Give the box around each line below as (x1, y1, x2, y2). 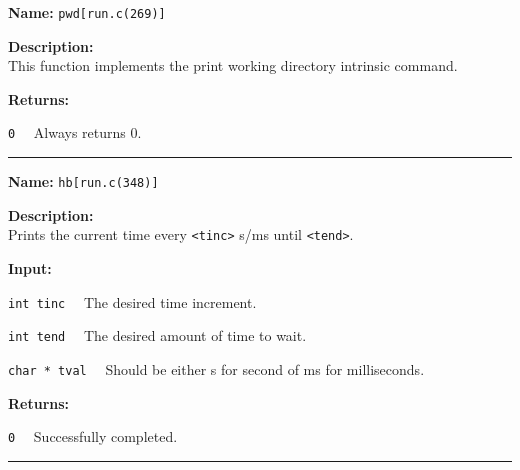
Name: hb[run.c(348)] (8, 171, 159, 192)
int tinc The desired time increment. (8, 291, 257, 312)
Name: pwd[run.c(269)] (8, 2, 166, 22)
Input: (8, 258, 52, 278)
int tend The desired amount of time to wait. (8, 325, 307, 346)
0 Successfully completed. (8, 426, 178, 447)
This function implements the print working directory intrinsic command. (8, 55, 458, 76)
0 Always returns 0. (8, 122, 142, 143)
